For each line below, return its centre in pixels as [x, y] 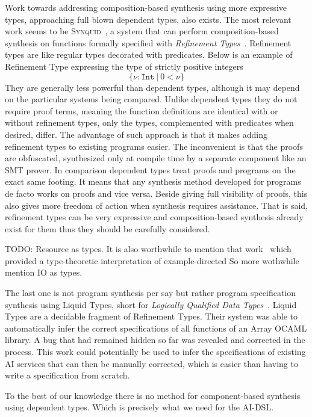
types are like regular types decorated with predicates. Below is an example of [149, 54]
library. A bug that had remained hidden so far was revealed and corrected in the [155, 340]
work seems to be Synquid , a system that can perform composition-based [142, 31]
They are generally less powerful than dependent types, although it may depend [152, 87]
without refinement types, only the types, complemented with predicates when [149, 122]
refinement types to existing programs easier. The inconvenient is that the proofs [154, 146]
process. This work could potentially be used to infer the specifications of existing [155, 352]
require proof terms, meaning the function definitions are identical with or [142, 110]
